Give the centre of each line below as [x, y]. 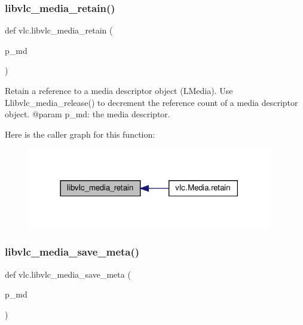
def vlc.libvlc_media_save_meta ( [68, 274]
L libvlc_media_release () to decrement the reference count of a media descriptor [151, 102]
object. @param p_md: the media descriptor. [88, 114]
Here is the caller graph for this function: [80, 134]
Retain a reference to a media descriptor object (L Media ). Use [119, 90]
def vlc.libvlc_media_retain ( [59, 30]
